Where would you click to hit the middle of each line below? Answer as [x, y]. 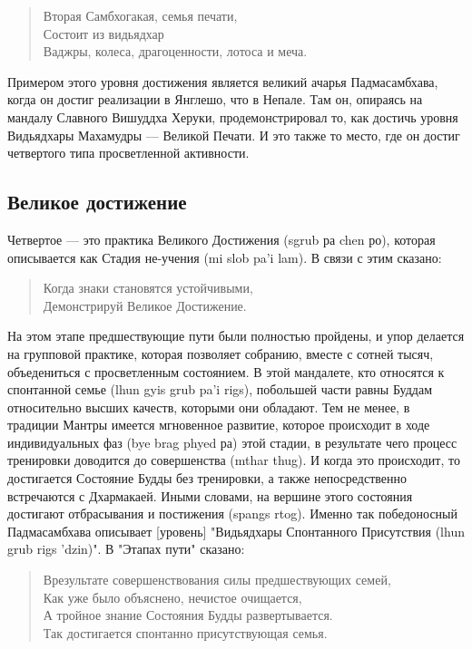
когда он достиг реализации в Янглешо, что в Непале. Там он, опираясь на [215, 99]
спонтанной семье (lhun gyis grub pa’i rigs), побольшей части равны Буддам [220, 389]
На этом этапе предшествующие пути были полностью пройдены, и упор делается [236, 336]
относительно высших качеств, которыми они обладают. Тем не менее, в [209, 407]
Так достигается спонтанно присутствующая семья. [185, 632]
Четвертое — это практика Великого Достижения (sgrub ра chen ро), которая [221, 239]
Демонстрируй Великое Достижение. [145, 305]
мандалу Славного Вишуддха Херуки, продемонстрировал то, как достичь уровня [233, 116]
